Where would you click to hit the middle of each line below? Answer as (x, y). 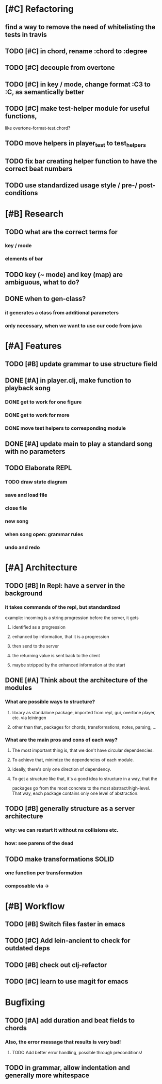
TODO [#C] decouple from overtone (60, 68)
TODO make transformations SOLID (60, 859)
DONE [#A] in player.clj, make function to (68, 380)
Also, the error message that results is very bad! (63, 1042)
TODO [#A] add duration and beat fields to (70, 1020)
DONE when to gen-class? (46, 299)
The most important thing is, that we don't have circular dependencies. (83, 750)
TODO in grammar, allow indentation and (67, 1068)
